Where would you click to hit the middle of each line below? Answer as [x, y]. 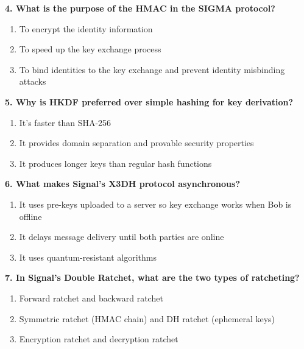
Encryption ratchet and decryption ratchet [99, 339]
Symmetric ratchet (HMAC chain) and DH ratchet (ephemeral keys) [147, 318]
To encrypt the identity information [86, 28]
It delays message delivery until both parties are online [122, 237]
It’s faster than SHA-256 [65, 122]
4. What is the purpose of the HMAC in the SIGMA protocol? [140, 8]
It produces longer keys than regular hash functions [115, 163]
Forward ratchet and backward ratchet [91, 298]
